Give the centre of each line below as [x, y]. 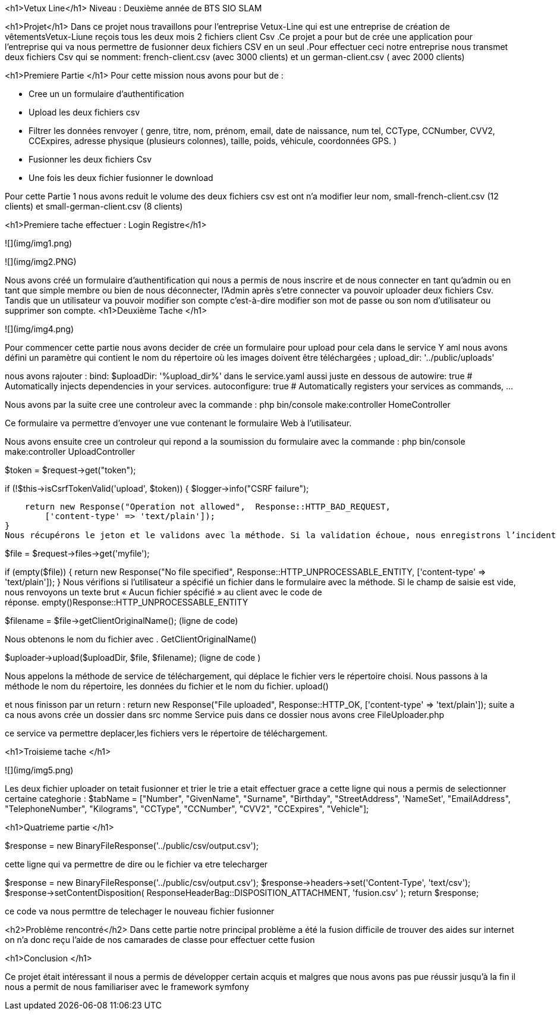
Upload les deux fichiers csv [84, 112]
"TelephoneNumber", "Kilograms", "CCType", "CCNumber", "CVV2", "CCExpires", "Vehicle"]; [187, 809]
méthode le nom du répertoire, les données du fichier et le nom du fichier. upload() [167, 686]
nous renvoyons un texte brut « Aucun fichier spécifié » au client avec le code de [163, 592]
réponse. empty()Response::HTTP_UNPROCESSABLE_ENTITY [127, 602]
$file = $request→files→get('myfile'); [77, 553]
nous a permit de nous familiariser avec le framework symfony [127, 987]
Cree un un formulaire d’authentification [106, 94]
